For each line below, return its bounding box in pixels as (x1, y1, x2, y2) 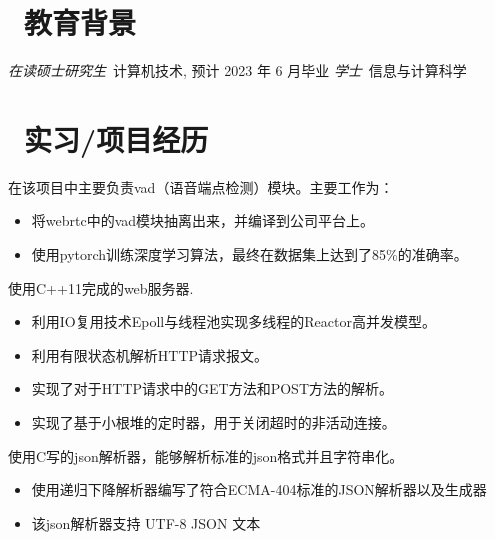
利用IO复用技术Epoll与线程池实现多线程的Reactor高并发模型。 (31, 311, 436, 332)
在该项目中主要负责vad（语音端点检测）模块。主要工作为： (8, 176, 394, 197)
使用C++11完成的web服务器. (8, 277, 194, 298)
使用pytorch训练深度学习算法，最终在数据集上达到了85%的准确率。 (31, 244, 468, 265)
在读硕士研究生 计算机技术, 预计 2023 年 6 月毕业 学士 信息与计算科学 (8, 60, 467, 81)
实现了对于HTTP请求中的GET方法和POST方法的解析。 (31, 378, 393, 399)
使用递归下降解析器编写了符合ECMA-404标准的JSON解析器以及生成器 (31, 479, 487, 500)
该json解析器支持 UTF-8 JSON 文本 (31, 512, 261, 533)
